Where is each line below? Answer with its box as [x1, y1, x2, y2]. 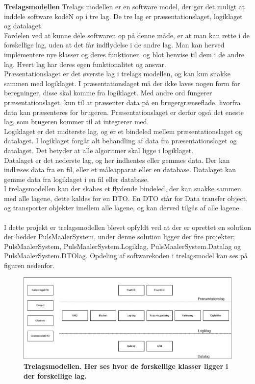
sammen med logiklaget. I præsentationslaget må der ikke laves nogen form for [4, 78, 240, 88]
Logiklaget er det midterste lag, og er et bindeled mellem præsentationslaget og [4, 126, 242, 136]
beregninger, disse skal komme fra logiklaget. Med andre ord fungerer [4, 88, 212, 98]
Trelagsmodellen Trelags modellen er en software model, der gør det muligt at [4, 1, 245, 11]
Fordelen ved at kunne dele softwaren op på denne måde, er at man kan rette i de [4, 30, 250, 40]
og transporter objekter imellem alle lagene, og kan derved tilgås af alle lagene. [4, 203, 241, 213]
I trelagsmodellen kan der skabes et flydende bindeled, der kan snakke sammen [4, 183, 241, 194]
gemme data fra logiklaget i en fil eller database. [4, 174, 149, 184]
